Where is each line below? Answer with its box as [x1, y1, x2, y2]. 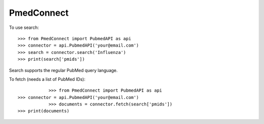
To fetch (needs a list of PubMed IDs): [9, 76, 86, 82]
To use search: [9, 25, 39, 30]
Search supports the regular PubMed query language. [9, 67, 118, 73]
